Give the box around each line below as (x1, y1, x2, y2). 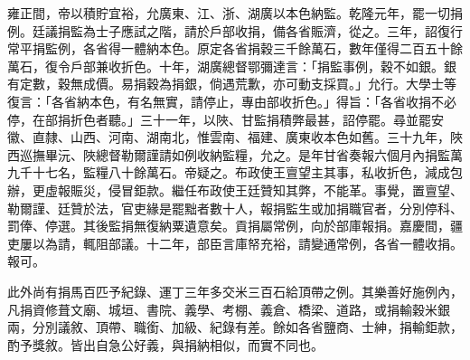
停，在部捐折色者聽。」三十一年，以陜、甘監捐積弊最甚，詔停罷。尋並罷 (7, 109, 431, 128)
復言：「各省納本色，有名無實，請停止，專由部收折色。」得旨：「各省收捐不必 (7, 91, 456, 110)
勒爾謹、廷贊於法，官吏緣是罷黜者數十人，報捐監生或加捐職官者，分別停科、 (7, 198, 463, 217)
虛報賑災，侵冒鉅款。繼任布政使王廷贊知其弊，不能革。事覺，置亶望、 (44, 180, 463, 199)
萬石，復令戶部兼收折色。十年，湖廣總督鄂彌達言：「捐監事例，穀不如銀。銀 (7, 56, 456, 75)
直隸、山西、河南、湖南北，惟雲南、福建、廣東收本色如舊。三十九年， (32, 128, 450, 147)
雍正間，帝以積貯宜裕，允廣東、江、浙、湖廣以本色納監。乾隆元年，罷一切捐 (7, 4, 463, 22)
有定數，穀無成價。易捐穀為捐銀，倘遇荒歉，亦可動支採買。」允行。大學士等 (7, 74, 456, 93)
